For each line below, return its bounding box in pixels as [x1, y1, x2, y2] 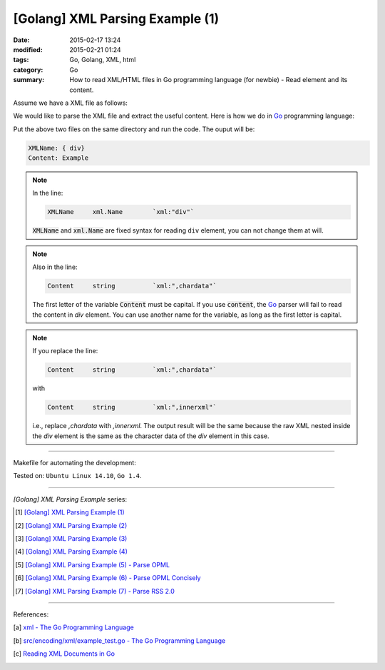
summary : [13, 76, 45, 84]
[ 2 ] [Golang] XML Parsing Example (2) [15, 521, 128, 529]
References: [13, 610, 49, 619]
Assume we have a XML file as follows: [13, 98, 128, 107]
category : [13, 65, 43, 74]
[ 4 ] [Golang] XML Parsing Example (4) [15, 547, 128, 556]
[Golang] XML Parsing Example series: [13, 494, 128, 503]
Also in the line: [32, 263, 78, 271]
